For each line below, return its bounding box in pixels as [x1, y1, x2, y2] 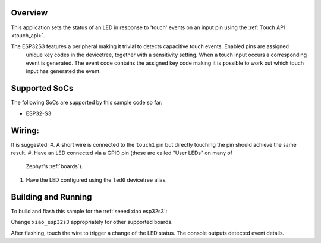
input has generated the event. [26, 68, 101, 75]
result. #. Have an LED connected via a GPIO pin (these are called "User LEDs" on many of [11, 149, 233, 157]
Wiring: [11, 125, 40, 135]
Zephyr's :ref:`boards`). [26, 163, 83, 170]
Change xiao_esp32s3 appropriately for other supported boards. [11, 219, 173, 226]
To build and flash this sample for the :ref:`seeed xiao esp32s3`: [11, 207, 168, 214]
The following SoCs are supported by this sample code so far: [11, 99, 163, 106]
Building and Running [11, 192, 92, 202]
